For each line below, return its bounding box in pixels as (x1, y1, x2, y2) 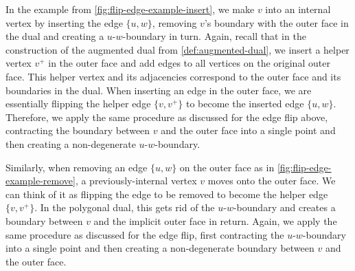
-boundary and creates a (233, 200, 336, 215)
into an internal (265, 2, 331, 16)
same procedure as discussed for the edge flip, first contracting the (5, 227, 284, 241)
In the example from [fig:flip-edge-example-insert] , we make (5, 2, 255, 16)
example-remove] (5, 173, 76, 188)
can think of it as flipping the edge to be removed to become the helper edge (5, 186, 328, 201)
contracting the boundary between (5, 123, 150, 138)
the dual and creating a (5, 29, 104, 43)
